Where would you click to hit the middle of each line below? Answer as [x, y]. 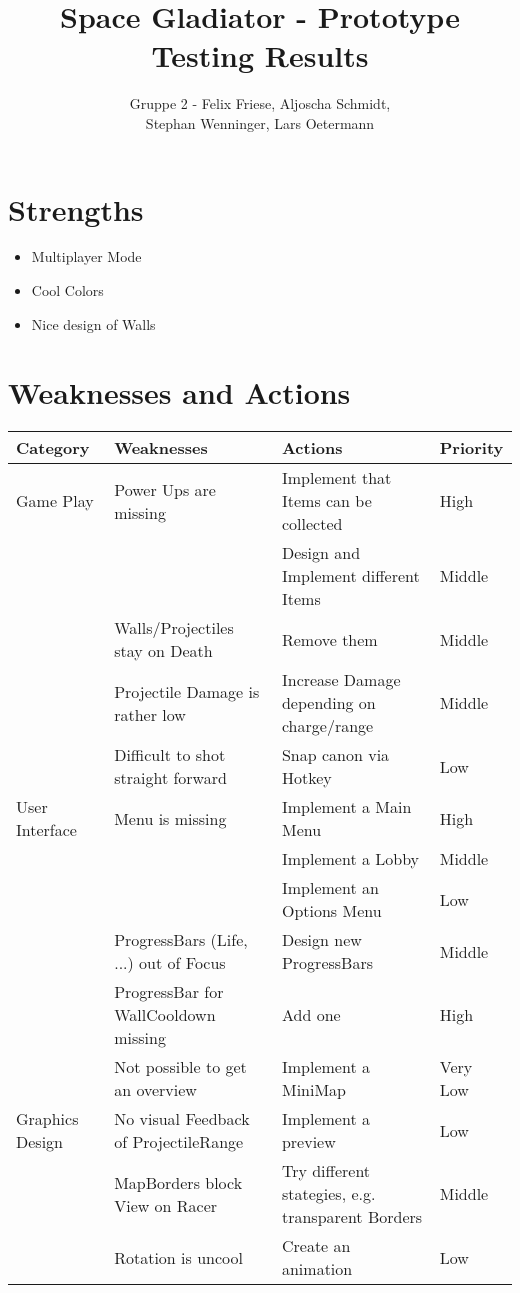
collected [312, 524]
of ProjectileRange [179, 1142]
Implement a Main [346, 807]
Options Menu [331, 911]
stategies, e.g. [328, 1194]
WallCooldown [165, 1015]
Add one [311, 1015]
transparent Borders [352, 1217]
